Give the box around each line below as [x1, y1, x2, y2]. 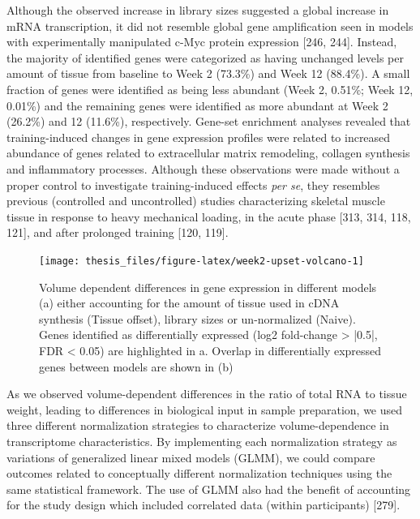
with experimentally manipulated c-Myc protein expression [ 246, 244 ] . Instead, [6, 33, 397, 50]
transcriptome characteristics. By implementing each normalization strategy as [6, 432, 397, 449]
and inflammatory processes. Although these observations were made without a [6, 160, 400, 177]
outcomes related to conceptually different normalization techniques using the [6, 465, 392, 482]
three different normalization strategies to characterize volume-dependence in [6, 417, 389, 434]
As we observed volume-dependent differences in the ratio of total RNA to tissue [6, 385, 407, 402]
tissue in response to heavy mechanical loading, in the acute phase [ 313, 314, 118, [6, 208, 411, 225]
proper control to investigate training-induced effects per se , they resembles [6, 176, 380, 193]
